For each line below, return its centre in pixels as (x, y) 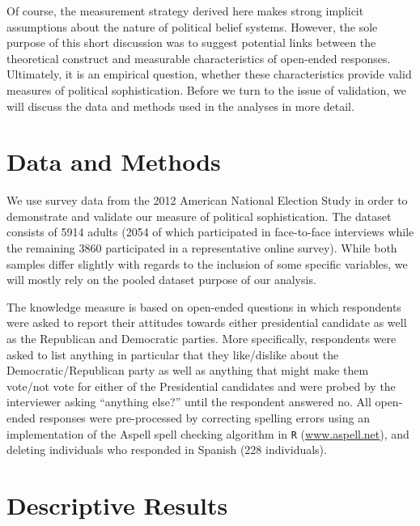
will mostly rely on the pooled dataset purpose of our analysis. (161, 280)
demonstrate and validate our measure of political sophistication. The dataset (199, 216)
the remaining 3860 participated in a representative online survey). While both (202, 248)
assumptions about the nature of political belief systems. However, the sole (192, 26)
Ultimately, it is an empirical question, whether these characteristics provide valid (209, 74)
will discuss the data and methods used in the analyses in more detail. (180, 106)
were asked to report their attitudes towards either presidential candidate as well (207, 322)
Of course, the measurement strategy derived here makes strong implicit (185, 11)
